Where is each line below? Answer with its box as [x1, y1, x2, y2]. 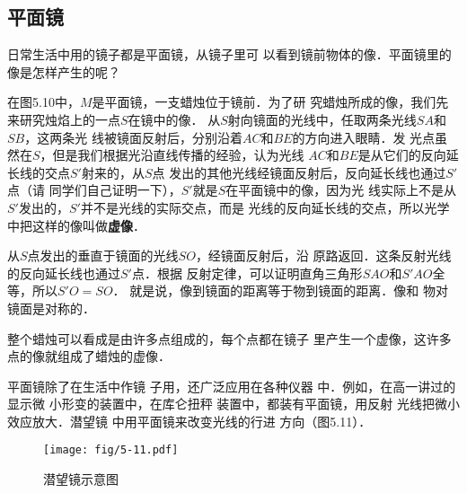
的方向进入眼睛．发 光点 [292, 128, 436, 146]
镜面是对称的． [7, 298, 95, 317]
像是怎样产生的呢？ [7, 62, 120, 81]
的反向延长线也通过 [7, 263, 120, 282]
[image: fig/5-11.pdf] [43, 444, 179, 457]
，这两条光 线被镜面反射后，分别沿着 [24, 128, 242, 146]
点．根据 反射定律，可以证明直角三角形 [131, 263, 363, 282]
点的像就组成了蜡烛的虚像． [7, 347, 171, 365]
